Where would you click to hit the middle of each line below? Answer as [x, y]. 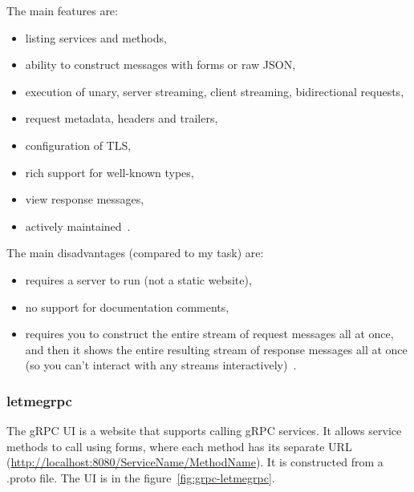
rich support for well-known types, [110, 172]
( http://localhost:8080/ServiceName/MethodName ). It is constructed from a [195, 462]
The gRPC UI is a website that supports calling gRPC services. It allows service [204, 431]
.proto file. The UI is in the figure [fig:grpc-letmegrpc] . [141, 477]
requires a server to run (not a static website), [138, 279]
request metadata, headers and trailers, [122, 118]
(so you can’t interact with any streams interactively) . [161, 365]
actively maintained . [78, 226]
